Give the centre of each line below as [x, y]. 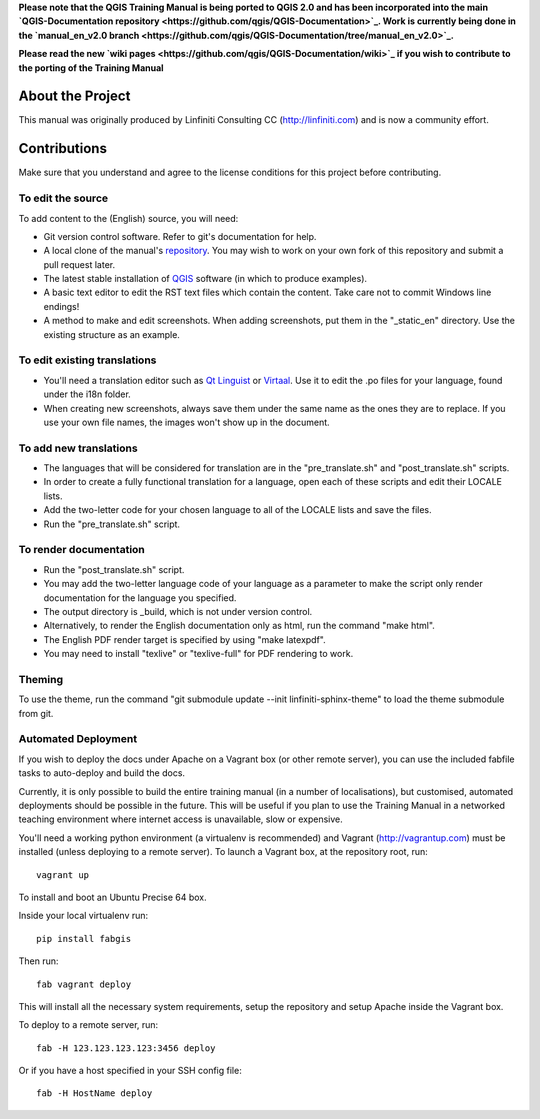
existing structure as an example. [111, 334]
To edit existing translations [87, 360]
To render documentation [81, 550]
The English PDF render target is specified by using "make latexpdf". [185, 639]
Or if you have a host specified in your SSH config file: [130, 1071]
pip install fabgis [84, 938]
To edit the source [63, 198]
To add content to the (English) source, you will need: [128, 218]
